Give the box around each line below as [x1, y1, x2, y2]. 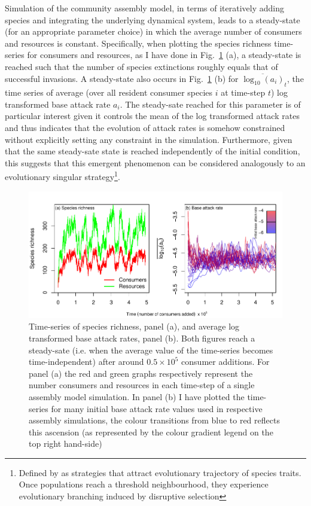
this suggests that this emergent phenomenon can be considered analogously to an [5, 156, 306, 169]
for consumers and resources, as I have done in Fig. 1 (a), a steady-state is [27, 48, 301, 61]
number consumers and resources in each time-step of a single [29, 379, 255, 391]
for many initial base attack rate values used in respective [51, 402, 263, 414]
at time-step [221, 86, 266, 99]
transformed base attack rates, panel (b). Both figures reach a [29, 331, 255, 344]
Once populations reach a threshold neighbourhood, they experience [19, 478, 269, 490]
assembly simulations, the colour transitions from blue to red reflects [29, 414, 280, 426]
